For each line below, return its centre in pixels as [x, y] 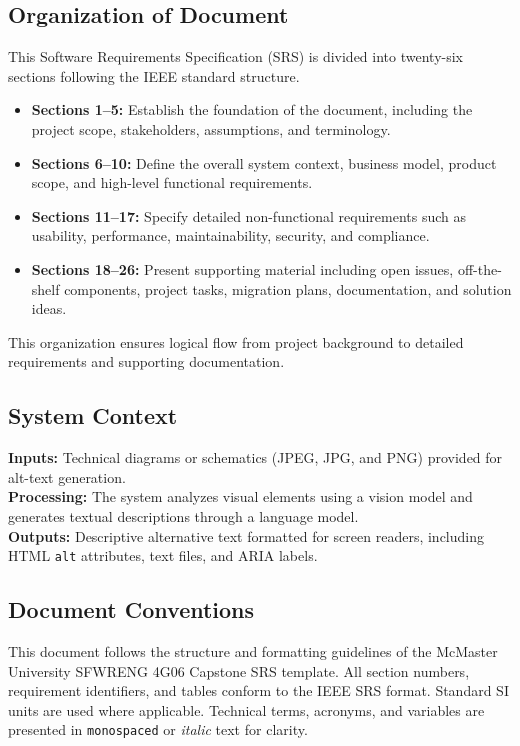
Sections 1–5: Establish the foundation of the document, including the [252, 109]
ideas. [49, 308]
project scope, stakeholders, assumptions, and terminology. [211, 128]
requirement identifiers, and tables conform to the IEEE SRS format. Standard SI [258, 690]
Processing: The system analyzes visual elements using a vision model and [240, 496]
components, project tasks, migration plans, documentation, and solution [288, 288]
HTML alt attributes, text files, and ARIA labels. [163, 555]
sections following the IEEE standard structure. [154, 75]
